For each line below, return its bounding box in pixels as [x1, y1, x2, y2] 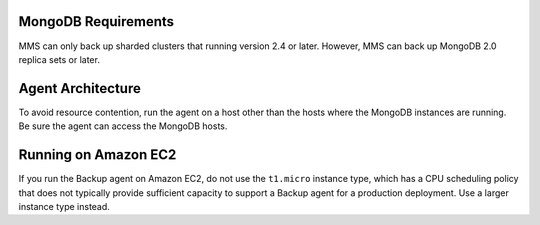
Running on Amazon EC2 [18, 146, 177, 164]
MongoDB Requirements [18, 13, 175, 30]
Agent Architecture [18, 80, 142, 97]
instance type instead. [18, 200, 110, 212]
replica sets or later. [18, 53, 100, 65]
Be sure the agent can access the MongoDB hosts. [18, 120, 228, 132]
